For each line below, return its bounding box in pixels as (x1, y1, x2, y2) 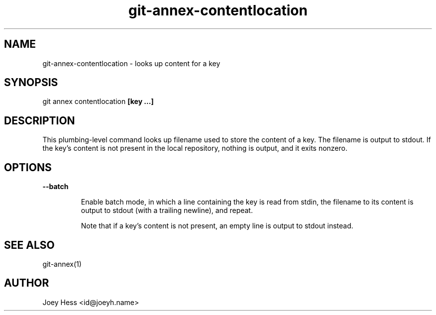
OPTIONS (4, 161, 52, 174)
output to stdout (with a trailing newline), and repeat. (81, 206, 253, 215)
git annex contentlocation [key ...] (42, 97, 154, 106)
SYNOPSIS (4, 76, 58, 89)
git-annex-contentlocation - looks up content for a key (42, 59, 220, 68)
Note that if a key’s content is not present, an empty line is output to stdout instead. (81, 221, 353, 230)
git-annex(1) (42, 259, 82, 268)
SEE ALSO (4, 238, 55, 251)
